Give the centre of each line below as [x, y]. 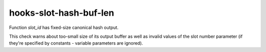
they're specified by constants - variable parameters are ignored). [76, 43]
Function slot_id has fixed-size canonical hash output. [64, 27]
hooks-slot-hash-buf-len [62, 13]
